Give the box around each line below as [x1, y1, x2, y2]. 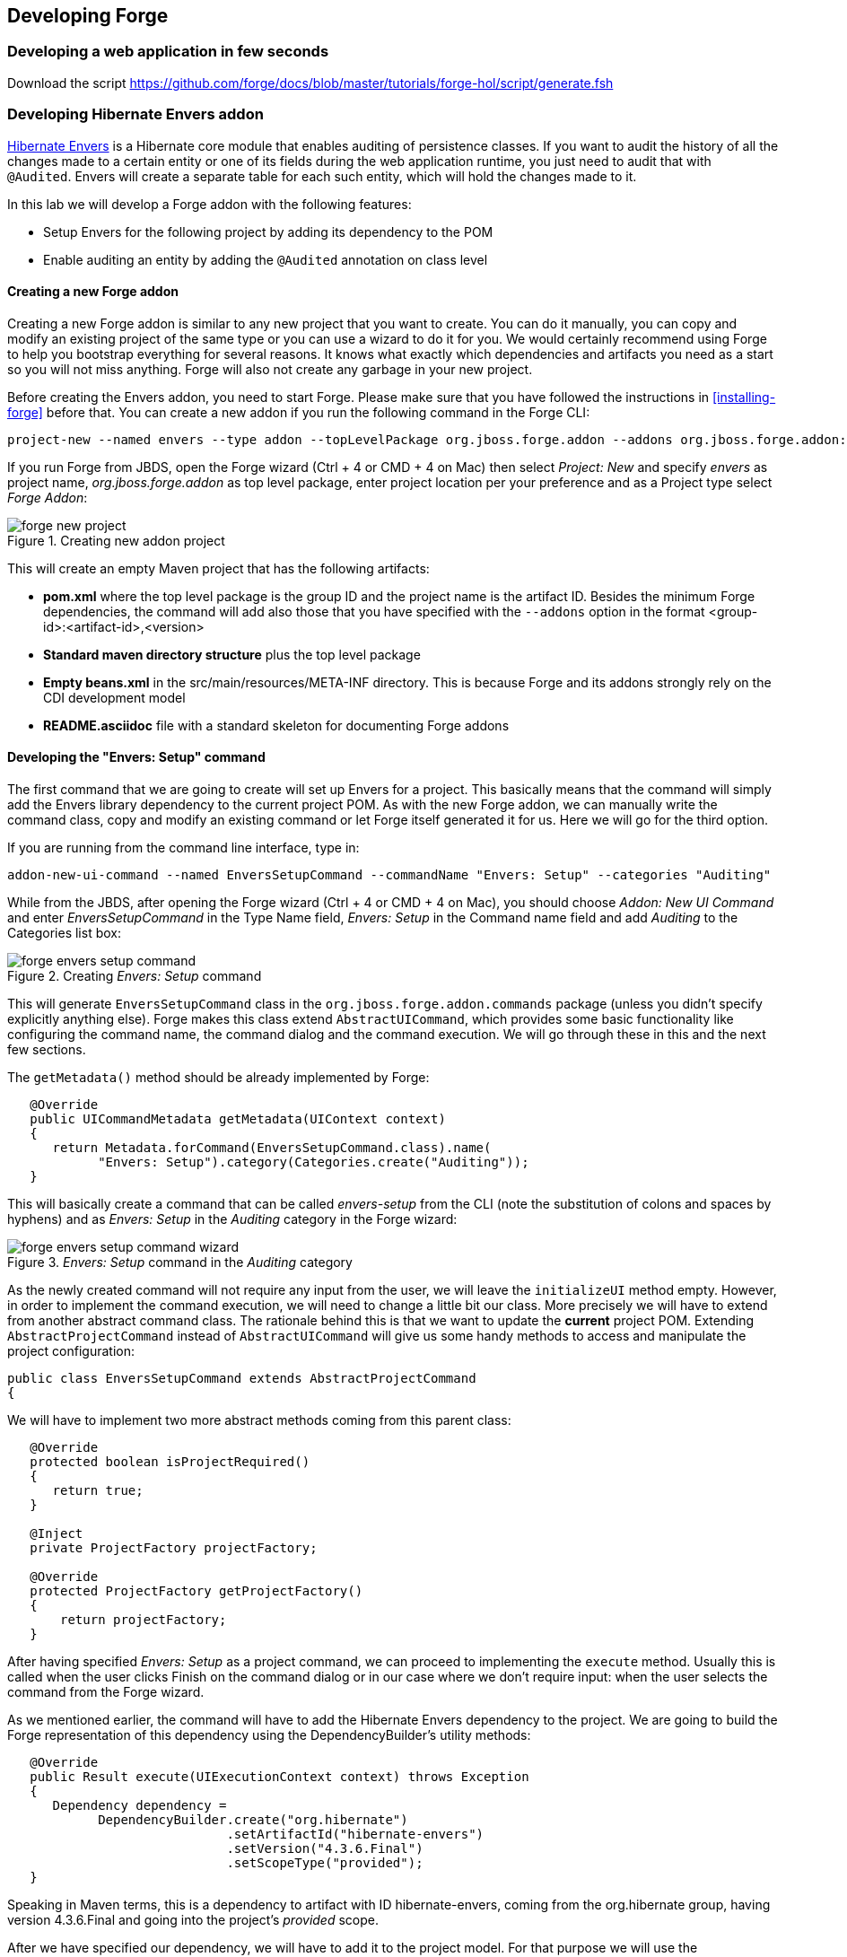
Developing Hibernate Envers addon [7, 105, 264, 124]
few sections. [7, 1041, 86, 1057]
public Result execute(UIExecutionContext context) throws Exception [30, 1769, 529, 1784]
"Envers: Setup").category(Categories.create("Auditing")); [98, 1154, 529, 1169]
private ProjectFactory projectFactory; [30, 1540, 318, 1555]
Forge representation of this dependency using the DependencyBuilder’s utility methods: [7, 1726, 531, 1743]
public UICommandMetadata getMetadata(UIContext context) [30, 1111, 446, 1126]
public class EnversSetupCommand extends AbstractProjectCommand [7, 1370, 476, 1385]
